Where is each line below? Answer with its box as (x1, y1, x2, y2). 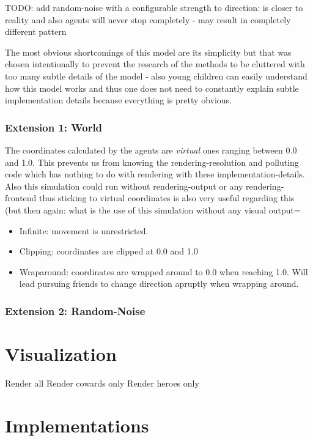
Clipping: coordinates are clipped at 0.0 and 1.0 (19, 245, 198, 258)
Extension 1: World (5, 119, 103, 135)
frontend (5, 191, 37, 204)
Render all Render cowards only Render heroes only (5, 376, 199, 389)
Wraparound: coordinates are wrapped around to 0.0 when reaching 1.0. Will (19, 265, 308, 278)
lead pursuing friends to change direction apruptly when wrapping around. (19, 277, 299, 290)
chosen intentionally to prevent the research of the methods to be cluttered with (5, 57, 305, 70)
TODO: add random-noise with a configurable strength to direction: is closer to (5, 1, 303, 13)
